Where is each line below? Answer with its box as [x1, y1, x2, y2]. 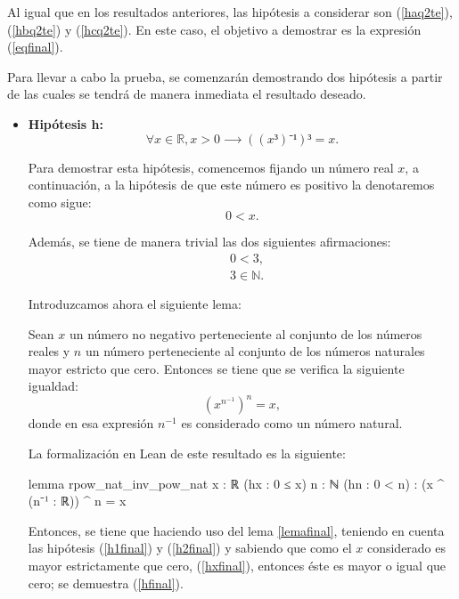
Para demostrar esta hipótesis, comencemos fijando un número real [28, 158, 394, 176]
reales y [28, 342, 70, 360]
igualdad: [28, 376, 78, 395]
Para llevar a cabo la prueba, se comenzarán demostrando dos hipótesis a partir [7, 67, 443, 85]
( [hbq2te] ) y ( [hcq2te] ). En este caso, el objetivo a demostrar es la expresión [7, 20, 422, 38]
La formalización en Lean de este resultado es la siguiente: [28, 444, 346, 463]
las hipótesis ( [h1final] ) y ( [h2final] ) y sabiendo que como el [28, 538, 352, 557]
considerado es [366, 538, 447, 557]
